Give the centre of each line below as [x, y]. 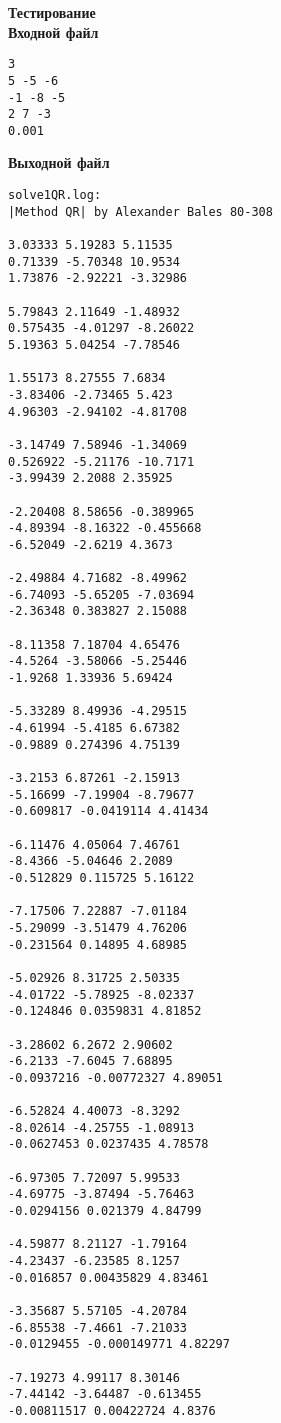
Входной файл [53, 31]
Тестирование [52, 12]
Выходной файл [59, 162]
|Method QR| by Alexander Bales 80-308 [140, 211]
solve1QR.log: [55, 195]
